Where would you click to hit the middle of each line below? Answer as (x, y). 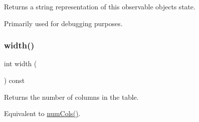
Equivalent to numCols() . (42, 113)
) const (15, 80)
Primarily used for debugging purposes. (63, 23)
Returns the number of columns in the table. (71, 97)
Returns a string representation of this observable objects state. (100, 6)
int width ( (20, 63)
